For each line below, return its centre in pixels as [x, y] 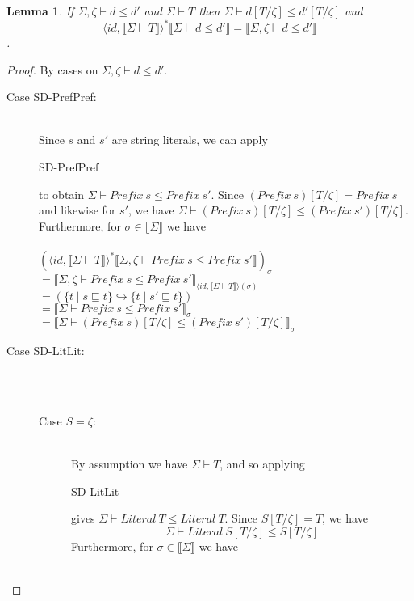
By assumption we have [130, 464]
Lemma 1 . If [40, 11]
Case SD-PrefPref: [52, 97]
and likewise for [77, 210]
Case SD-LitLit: [46, 351]
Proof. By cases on [52, 69]
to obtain [62, 194]
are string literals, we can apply [190, 140]
